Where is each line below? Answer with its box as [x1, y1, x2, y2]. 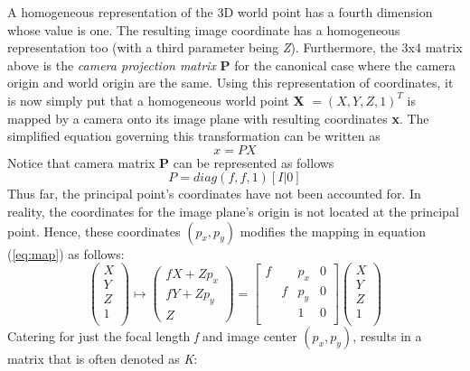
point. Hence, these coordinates [7, 221, 181, 240]
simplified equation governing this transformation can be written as [7, 126, 381, 145]
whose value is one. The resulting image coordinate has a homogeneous [7, 20, 400, 39]
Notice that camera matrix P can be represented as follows [7, 153, 334, 172]
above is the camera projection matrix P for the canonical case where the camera [7, 55, 456, 74]
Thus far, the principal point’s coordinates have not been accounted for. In [7, 184, 421, 203]
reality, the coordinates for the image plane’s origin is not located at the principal [7, 201, 459, 220]
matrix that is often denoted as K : [7, 349, 198, 368]
